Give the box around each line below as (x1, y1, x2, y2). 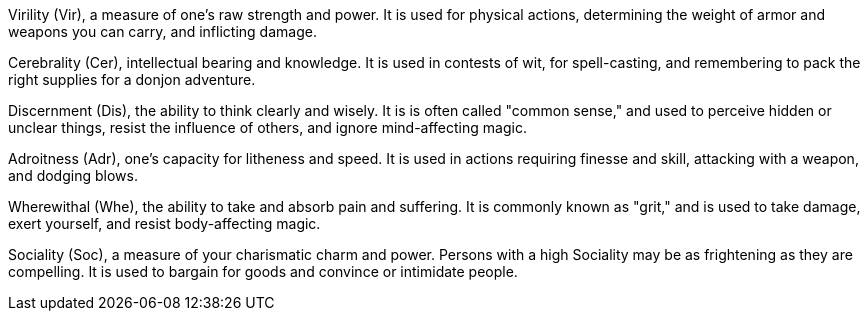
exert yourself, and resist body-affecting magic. (8, 215, 321, 232)
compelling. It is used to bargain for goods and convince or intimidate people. (8, 263, 518, 280)
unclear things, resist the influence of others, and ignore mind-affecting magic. (8, 119, 527, 136)
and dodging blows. (8, 167, 138, 184)
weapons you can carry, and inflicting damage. (8, 23, 317, 40)
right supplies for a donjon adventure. (8, 71, 256, 88)
